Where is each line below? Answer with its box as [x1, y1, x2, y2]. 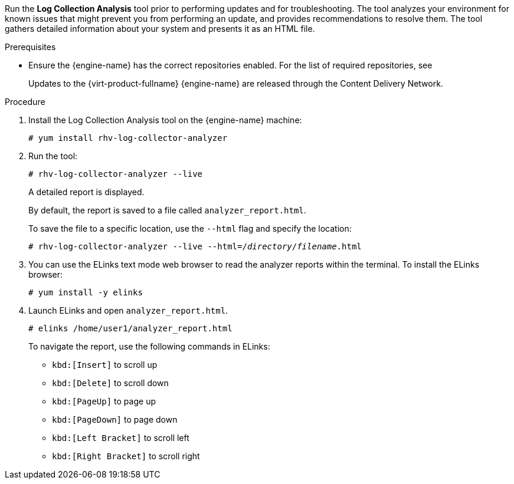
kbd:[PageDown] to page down [52, 414, 178, 424]
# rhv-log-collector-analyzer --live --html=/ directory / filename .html [28, 242, 362, 251]
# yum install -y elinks [28, 288, 143, 297]
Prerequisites [5, 42, 56, 52]
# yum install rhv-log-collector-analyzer [28, 133, 228, 143]
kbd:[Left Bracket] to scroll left [52, 433, 189, 443]
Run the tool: [28, 151, 78, 161]
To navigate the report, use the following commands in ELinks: [28, 341, 270, 351]
